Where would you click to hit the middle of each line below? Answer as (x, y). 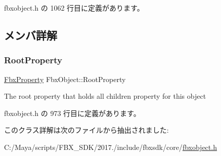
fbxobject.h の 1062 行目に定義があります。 (74, 8)
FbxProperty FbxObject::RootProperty (65, 79)
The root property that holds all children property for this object (105, 96)
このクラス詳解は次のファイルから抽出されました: (86, 130)
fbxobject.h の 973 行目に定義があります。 (72, 113)
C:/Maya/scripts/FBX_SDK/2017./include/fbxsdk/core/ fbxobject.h (111, 147)
